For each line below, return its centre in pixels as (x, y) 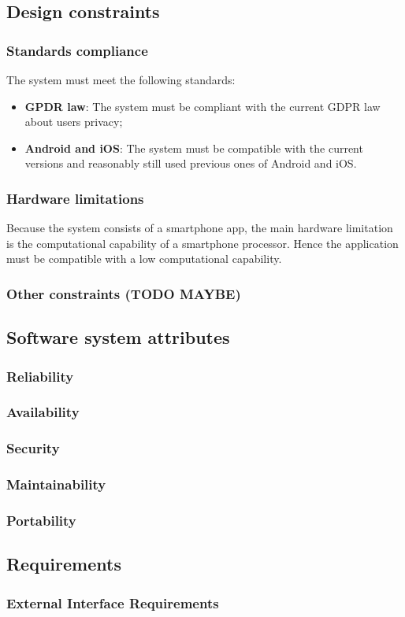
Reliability (40, 376)
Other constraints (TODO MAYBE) (124, 293)
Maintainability (56, 484)
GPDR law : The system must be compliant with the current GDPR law (202, 106)
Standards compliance (77, 50)
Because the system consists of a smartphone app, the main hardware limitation (200, 228)
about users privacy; (74, 122)
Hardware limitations (75, 198)
